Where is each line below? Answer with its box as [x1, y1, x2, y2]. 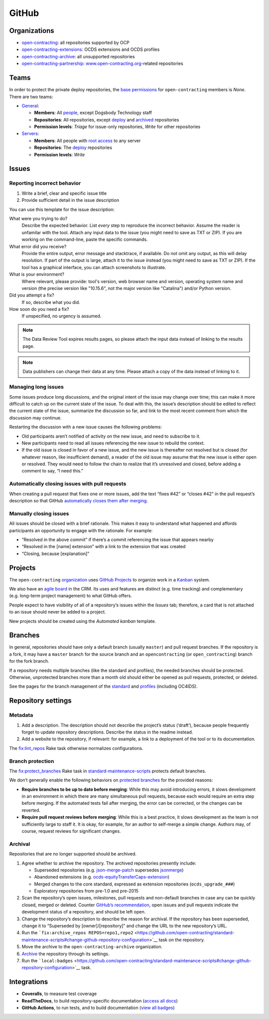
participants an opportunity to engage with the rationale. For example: [9, 527, 153, 533]
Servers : [21, 131, 39, 137]
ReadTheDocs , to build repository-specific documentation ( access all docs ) [21, 998, 178, 1004]
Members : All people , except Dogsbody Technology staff [34, 110, 152, 116]
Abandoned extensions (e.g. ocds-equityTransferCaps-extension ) [34, 874, 169, 880]
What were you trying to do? [9, 215, 68, 221]
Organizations [9, 26, 54, 35]
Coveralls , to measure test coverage [21, 991, 97, 997]
